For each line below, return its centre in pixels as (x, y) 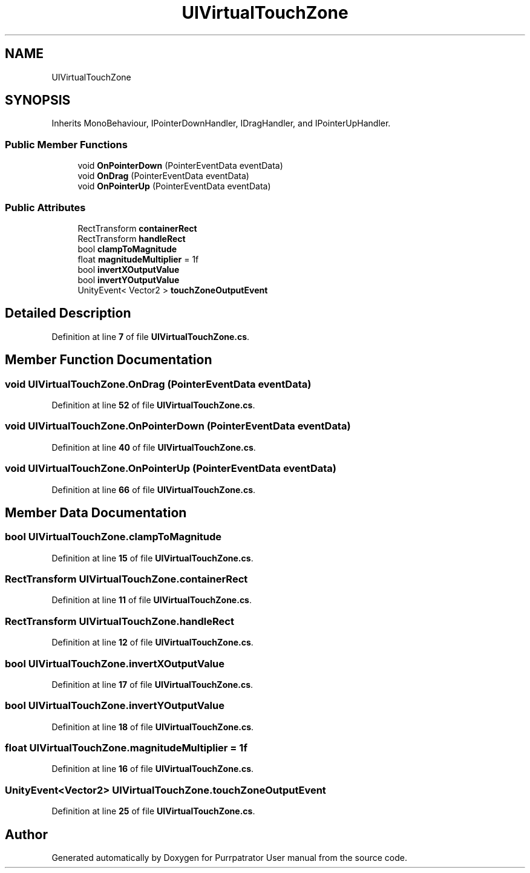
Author (26, 834)
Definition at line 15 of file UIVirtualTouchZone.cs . (152, 558)
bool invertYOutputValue (129, 280)
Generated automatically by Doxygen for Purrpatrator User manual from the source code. (229, 858)
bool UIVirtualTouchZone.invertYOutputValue (115, 706)
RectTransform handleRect (132, 238)
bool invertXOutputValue (129, 269)
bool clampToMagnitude (127, 249)
